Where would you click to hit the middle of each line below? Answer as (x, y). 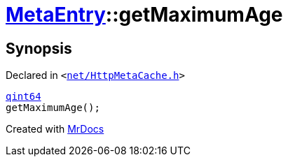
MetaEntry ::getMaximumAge (144, 15)
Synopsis (39, 48)
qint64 (23, 97)
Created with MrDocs (55, 129)
